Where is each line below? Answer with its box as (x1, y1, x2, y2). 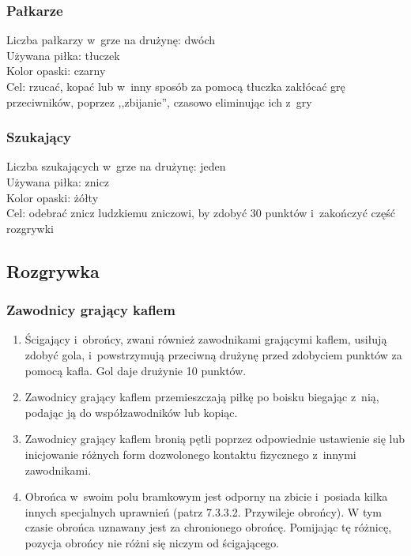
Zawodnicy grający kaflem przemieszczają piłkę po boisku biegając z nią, (25, 389, 379, 405)
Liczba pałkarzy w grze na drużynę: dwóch (6, 32, 216, 48)
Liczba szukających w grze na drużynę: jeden (6, 158, 226, 175)
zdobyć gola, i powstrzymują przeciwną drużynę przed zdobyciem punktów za (25, 346, 402, 363)
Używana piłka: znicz (6, 174, 109, 190)
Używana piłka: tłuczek (6, 47, 120, 63)
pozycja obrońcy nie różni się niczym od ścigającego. (25, 534, 280, 550)
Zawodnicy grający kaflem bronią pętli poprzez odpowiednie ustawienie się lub (25, 430, 405, 447)
